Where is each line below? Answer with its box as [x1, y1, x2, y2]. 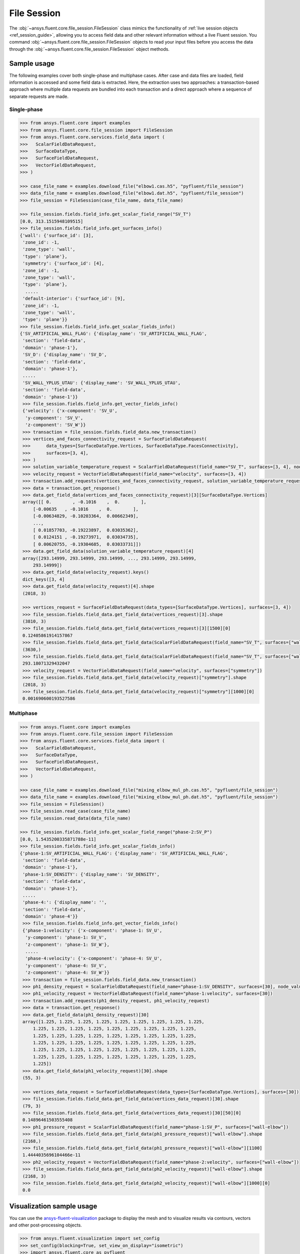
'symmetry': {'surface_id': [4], [22, 261, 104, 266]
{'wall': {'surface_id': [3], [19, 232, 94, 238]
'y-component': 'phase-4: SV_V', [25, 963, 107, 968]
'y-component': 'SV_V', [25, 415, 83, 421]
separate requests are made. [9, 93, 69, 99]
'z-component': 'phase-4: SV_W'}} [25, 970, 110, 976]
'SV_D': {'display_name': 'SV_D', [22, 352, 107, 358]
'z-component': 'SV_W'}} [25, 422, 86, 428]
